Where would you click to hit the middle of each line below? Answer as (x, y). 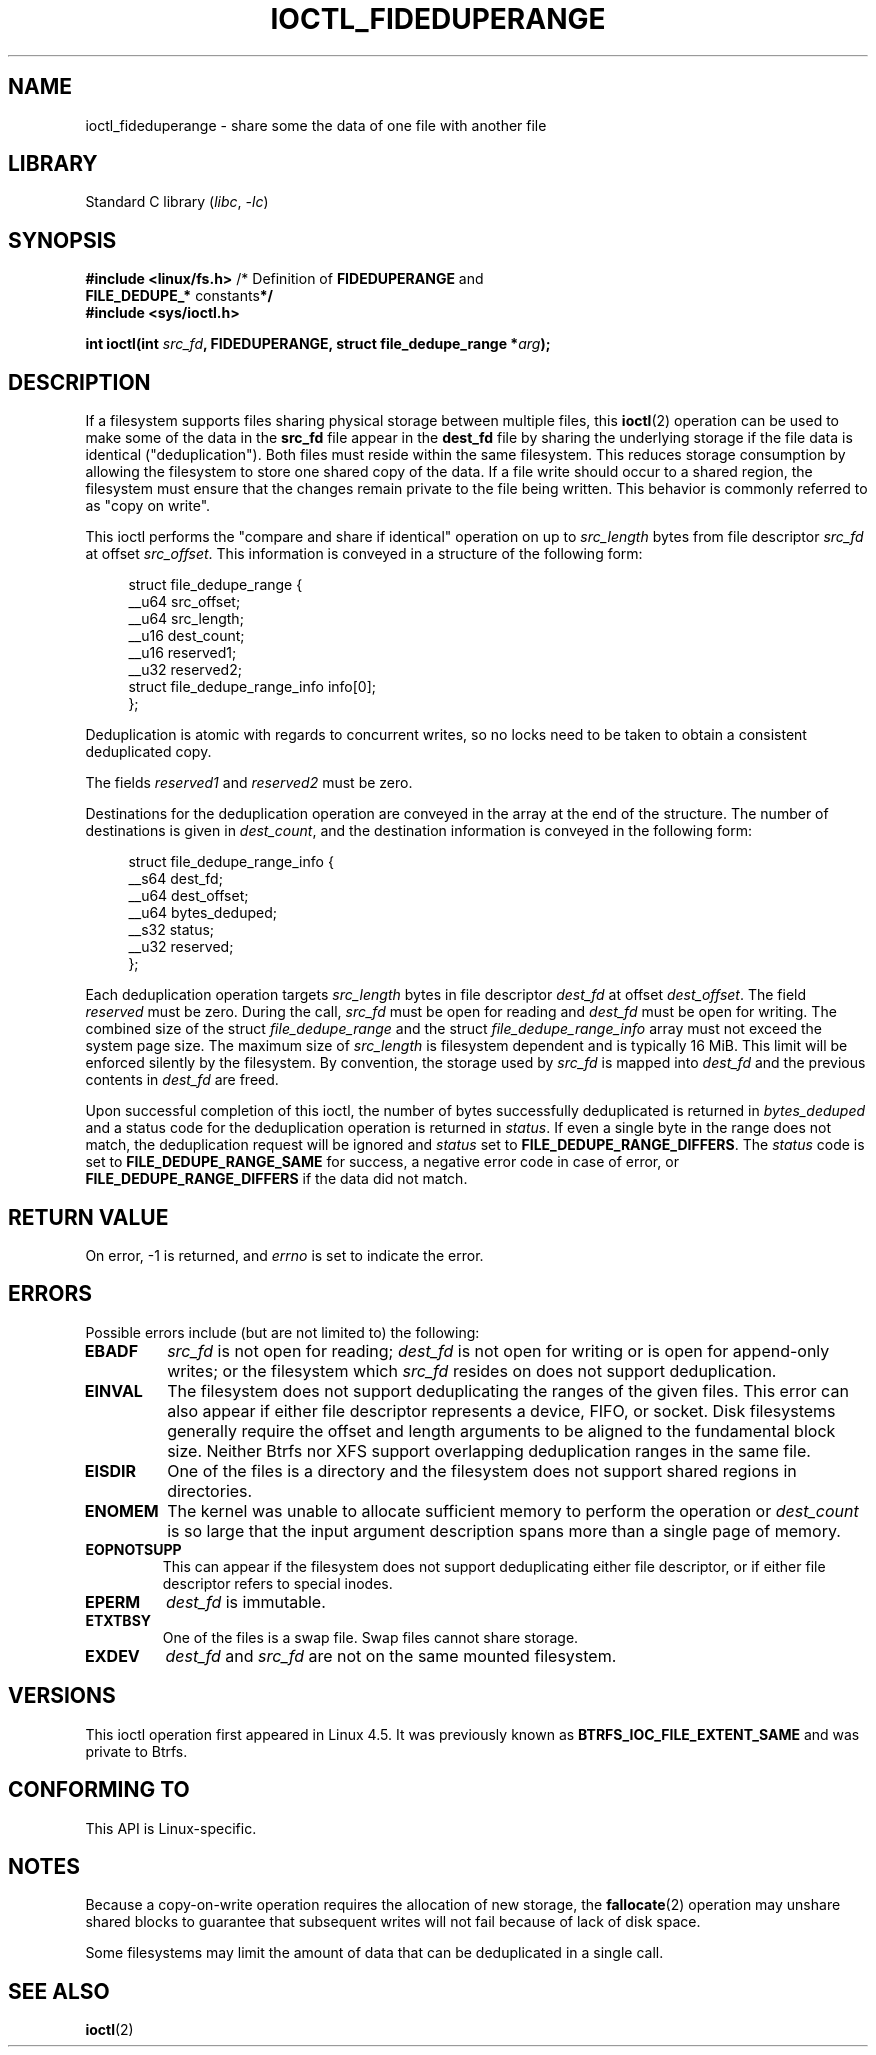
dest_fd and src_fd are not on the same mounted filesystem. (391, 1655)
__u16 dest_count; (186, 636)
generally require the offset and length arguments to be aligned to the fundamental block (501, 1430)
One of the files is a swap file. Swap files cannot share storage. (370, 1637)
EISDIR (110, 1470)
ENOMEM (121, 1510)
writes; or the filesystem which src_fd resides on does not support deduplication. (472, 1370)
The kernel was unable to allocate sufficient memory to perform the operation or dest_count (513, 1510)
